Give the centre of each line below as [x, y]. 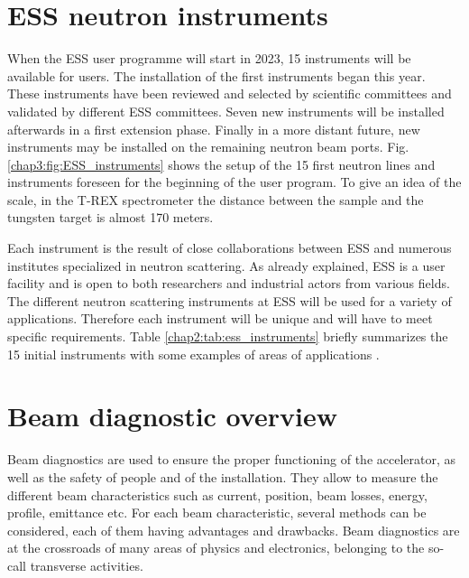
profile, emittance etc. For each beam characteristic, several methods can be [217, 513]
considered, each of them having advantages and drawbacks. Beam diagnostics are [234, 530]
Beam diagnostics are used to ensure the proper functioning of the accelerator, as [232, 459]
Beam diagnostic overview [172, 416]
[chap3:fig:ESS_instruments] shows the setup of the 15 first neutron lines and [221, 164]
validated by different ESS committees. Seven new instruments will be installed [226, 111]
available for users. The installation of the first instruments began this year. [216, 75]
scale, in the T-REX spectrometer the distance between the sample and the [216, 199]
